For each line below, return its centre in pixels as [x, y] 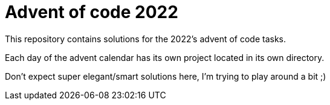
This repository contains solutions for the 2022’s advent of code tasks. [146, 39]
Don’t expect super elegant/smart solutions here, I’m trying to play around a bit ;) [166, 76]
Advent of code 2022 [92, 12]
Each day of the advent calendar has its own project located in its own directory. [165, 57]
